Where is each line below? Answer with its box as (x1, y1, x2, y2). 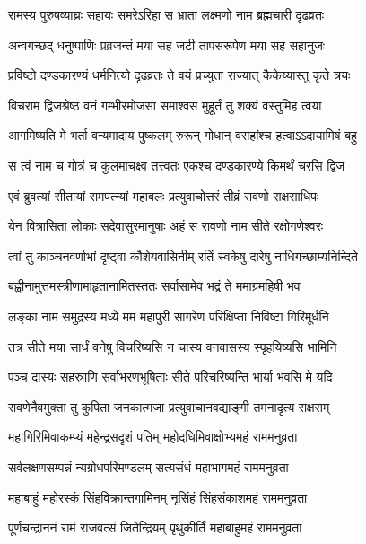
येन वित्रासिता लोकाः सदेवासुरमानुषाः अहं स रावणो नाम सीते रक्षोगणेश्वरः (8, 216, 324, 235)
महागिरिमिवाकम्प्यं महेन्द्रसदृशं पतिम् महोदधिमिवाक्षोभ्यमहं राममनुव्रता (8, 427, 298, 446)
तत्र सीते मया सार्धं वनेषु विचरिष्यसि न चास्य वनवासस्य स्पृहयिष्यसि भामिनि (8, 337, 337, 355)
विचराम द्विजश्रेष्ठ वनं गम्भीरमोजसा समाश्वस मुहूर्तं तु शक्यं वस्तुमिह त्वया (8, 95, 322, 114)
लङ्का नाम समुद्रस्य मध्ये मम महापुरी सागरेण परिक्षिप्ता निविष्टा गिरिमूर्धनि (8, 306, 329, 325)
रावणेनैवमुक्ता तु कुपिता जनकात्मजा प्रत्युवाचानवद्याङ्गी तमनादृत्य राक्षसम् (8, 397, 330, 416)
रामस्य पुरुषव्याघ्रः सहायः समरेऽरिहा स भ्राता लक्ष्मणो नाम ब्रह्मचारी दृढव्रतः (8, 5, 325, 23)
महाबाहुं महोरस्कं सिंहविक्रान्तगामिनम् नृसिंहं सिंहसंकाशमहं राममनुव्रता (8, 487, 308, 506)
